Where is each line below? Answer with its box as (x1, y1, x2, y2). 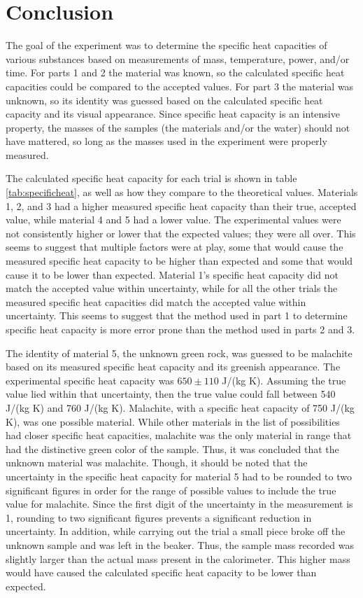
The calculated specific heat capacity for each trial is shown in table (6, 171, 297, 186)
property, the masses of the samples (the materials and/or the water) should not (6, 120, 350, 134)
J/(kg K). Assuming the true (222, 373, 346, 387)
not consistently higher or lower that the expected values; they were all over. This (6, 225, 356, 240)
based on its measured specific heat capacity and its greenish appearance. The (6, 359, 341, 374)
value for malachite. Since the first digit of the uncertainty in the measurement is (6, 496, 353, 511)
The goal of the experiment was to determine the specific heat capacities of (6, 38, 327, 53)
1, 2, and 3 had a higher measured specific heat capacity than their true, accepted (6, 198, 357, 213)
